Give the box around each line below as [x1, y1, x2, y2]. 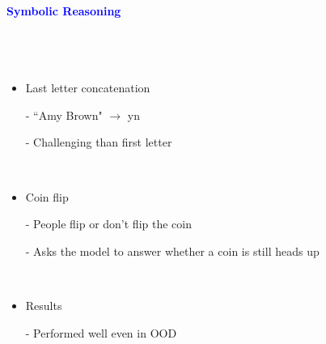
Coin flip [25, 188, 69, 205]
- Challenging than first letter [25, 134, 172, 151]
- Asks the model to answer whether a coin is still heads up [25, 242, 320, 259]
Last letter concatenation [25, 79, 150, 96]
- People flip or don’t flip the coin [25, 215, 192, 232]
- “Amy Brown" [25, 106, 103, 123]
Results [25, 296, 62, 313]
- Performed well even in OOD [25, 324, 177, 341]
